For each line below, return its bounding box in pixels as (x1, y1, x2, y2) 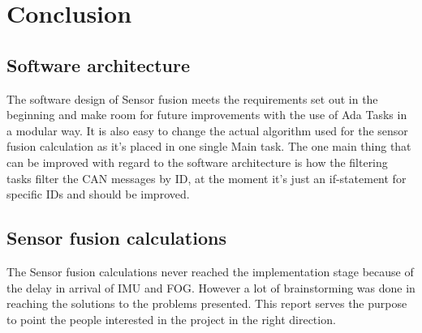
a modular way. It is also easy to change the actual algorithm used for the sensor (6, 122, 408, 139)
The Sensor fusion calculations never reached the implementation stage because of (6, 263, 414, 280)
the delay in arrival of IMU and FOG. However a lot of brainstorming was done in (6, 279, 416, 296)
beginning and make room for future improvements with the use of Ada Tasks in (6, 106, 407, 123)
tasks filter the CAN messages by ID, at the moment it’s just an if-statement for (6, 169, 407, 186)
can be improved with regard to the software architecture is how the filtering (6, 153, 388, 170)
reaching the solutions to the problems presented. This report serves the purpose (6, 295, 407, 312)
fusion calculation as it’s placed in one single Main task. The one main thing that (6, 138, 411, 155)
